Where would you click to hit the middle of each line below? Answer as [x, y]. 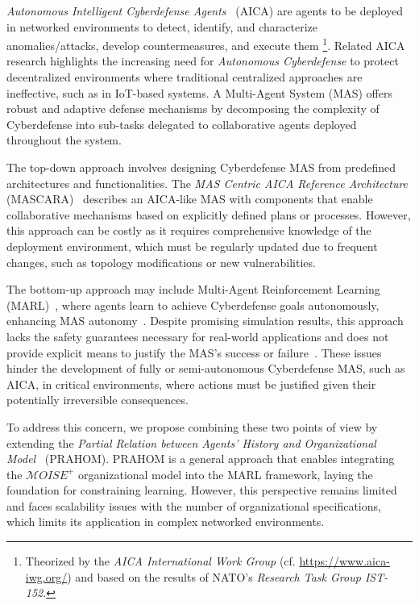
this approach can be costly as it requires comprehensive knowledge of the [189, 230]
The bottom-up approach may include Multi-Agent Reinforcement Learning [193, 289]
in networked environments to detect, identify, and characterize [162, 26]
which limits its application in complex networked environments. [166, 522]
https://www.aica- [344, 561]
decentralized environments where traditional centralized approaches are [185, 77]
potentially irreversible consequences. [97, 400]
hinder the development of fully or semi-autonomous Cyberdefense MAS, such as [206, 368]
